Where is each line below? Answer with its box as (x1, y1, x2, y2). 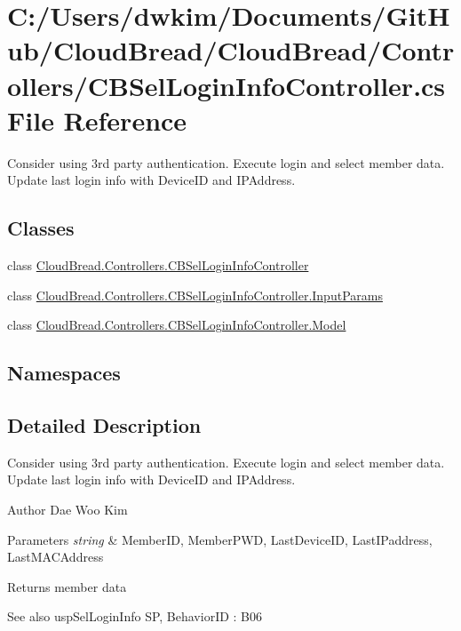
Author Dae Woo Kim (7, 500, 128, 519)
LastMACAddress (7, 547, 104, 566)
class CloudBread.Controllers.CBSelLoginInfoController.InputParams (7, 285, 383, 304)
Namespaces (7, 359, 121, 387)
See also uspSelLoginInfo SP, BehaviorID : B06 (7, 607, 263, 626)
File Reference (7, 101, 187, 138)
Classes (7, 214, 75, 242)
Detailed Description (7, 411, 202, 439)
